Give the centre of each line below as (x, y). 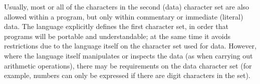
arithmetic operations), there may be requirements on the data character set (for (128, 65)
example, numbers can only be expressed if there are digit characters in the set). (127, 75)
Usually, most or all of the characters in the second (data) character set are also (127, 6)
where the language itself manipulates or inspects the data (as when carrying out (128, 55)
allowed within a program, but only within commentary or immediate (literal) (124, 16)
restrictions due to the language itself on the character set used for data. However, (130, 46)
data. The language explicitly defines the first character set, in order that (116, 26)
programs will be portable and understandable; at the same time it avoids (117, 36)
